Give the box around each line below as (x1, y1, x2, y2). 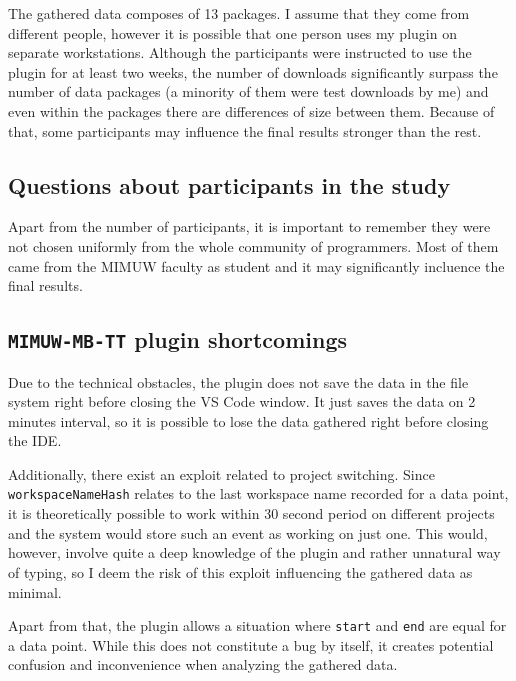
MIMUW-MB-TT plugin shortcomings (8, 324, 348, 355)
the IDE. (8, 430, 62, 451)
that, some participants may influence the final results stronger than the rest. (8, 120, 482, 141)
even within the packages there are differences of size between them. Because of (8, 100, 495, 121)
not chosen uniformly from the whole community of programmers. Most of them (8, 235, 499, 256)
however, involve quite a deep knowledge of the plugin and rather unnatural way (8, 542, 501, 563)
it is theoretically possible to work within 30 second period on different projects (8, 503, 495, 524)
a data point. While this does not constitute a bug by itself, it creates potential (8, 634, 494, 655)
